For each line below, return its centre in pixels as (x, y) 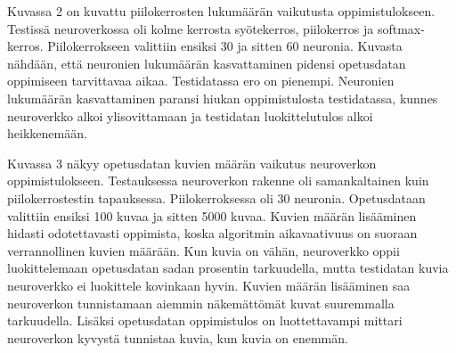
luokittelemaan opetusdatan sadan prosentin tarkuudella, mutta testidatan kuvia (228, 268)
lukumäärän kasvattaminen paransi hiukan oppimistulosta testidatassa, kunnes (223, 98)
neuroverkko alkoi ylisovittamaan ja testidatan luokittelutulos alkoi (190, 115)
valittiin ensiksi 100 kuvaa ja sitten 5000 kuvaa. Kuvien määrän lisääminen (212, 215)
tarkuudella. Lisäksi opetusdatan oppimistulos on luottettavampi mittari (205, 320)
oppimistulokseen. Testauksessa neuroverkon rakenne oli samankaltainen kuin (218, 181)
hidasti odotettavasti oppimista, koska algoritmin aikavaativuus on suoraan (212, 233)
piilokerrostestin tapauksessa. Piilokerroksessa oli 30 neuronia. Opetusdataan (216, 197)
